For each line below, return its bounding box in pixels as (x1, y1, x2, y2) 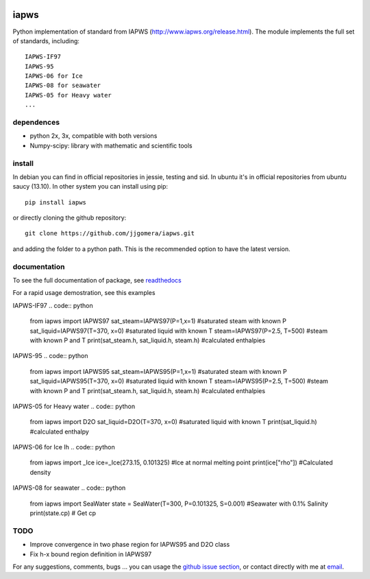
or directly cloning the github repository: (12, 213, 127, 222)
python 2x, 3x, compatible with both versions (29, 132, 158, 140)
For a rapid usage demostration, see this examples (12, 289, 156, 297)
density (29, 468, 51, 476)
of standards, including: (12, 36, 80, 45)
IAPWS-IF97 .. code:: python (12, 301, 93, 309)
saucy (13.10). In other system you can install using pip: (12, 182, 168, 191)
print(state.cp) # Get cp (29, 509, 96, 517)
